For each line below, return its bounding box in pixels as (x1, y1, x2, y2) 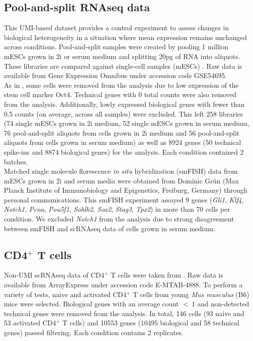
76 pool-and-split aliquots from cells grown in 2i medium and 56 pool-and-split (4, 127, 240, 138)
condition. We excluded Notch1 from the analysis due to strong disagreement (4, 214, 234, 224)
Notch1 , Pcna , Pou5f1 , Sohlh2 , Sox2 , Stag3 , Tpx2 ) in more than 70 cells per (4, 204, 230, 214)
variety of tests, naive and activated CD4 (4, 289, 126, 299)
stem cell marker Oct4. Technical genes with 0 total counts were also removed (4, 89, 236, 100)
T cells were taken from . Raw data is (110, 270, 223, 280)
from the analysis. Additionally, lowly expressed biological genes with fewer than (4, 99, 245, 109)
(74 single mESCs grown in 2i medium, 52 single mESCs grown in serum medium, (4, 118, 250, 128)
